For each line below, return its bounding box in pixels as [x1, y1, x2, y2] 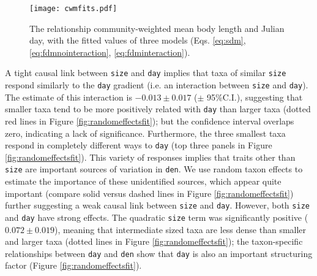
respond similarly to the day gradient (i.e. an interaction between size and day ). [5, 79, 308, 91]
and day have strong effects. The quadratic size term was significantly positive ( [5, 210, 308, 223]
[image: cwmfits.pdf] [29, 4, 117, 13]
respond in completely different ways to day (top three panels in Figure [5, 139, 272, 151]
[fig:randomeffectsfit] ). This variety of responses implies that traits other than [5, 150, 296, 163]
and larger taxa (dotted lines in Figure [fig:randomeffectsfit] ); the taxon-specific [5, 235, 303, 248]
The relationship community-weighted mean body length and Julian [29, 21, 285, 34]
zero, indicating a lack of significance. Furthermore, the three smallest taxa [5, 126, 286, 139]
